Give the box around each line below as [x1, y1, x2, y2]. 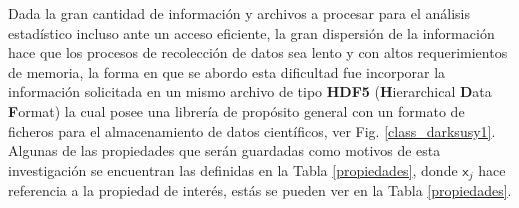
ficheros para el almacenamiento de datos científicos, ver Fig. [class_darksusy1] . [8, 120, 496, 141]
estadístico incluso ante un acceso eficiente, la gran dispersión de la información [8, 22, 495, 43]
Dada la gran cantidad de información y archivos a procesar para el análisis [8, 3, 470, 23]
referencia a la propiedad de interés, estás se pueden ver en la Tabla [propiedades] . [8, 180, 512, 201]
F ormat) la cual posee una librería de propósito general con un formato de [8, 100, 465, 121]
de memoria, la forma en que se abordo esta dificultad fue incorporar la [8, 61, 446, 82]
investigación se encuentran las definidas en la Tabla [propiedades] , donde [8, 159, 458, 180]
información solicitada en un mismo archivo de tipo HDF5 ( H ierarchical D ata [8, 81, 492, 102]
